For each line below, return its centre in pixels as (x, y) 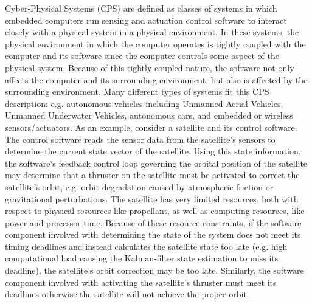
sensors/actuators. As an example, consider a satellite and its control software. (151, 127)
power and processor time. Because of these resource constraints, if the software (153, 222)
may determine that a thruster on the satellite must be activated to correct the (152, 175)
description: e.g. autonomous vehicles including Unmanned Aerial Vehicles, (144, 103)
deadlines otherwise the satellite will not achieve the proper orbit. (127, 294)
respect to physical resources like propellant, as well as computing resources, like (155, 211)
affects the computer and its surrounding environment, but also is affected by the (156, 79)
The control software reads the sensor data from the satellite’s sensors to (140, 139)
